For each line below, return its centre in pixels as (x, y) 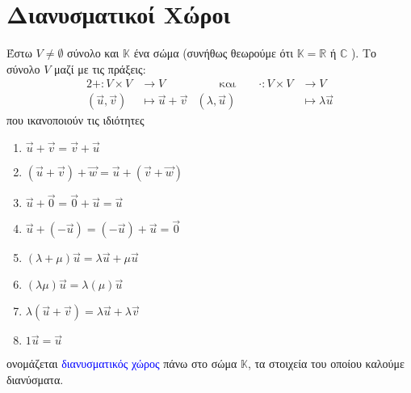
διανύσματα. (35, 379)
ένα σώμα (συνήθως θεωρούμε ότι (213, 53)
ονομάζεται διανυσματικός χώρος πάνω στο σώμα (122, 363)
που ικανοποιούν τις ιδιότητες (75, 120)
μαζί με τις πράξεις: (100, 68)
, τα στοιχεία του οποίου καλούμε (326, 363)
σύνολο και (93, 53)
